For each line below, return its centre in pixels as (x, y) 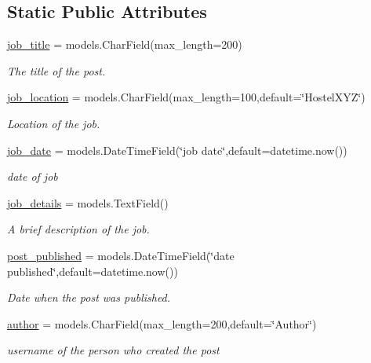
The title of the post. (56, 70)
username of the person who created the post (113, 350)
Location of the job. (54, 123)
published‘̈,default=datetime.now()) (93, 271)
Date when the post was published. (89, 297)
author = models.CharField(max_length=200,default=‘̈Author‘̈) (162, 323)
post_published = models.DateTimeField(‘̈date (121, 255)
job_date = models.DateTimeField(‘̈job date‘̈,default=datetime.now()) (177, 150)
